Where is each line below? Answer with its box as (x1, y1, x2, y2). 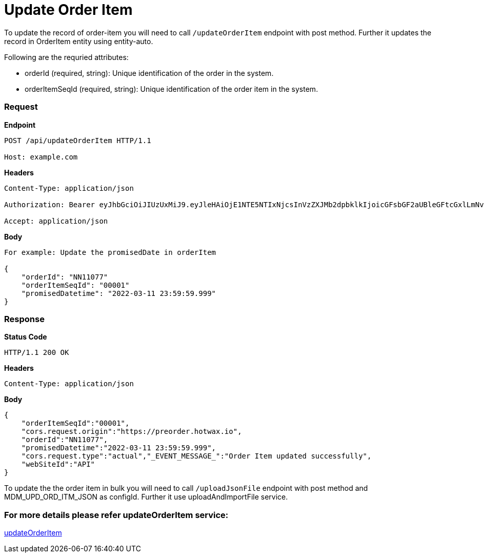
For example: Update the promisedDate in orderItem (4, 248, 216, 256)
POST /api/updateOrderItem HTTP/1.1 (4, 136, 151, 145)
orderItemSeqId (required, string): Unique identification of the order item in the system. (25, 84, 318, 93)
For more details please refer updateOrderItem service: (4, 509, 229, 520)
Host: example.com (4, 152, 78, 161)
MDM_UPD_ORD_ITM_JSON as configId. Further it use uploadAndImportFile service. (4, 492, 288, 502)
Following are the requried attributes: (4, 52, 129, 62)
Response (4, 313, 45, 324)
